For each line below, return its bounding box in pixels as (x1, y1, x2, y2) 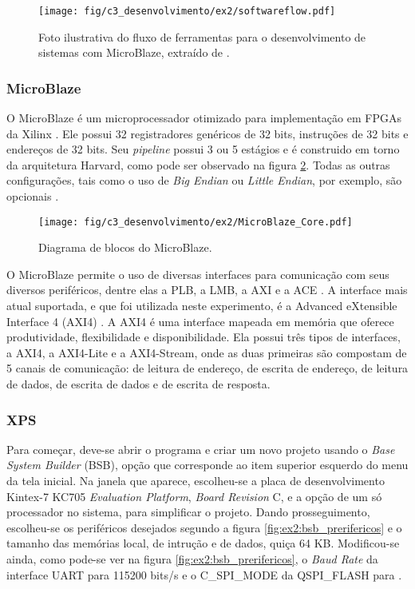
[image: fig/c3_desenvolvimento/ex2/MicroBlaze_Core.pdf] (38, 216, 353, 228)
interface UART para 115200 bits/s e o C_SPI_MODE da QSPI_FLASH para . (6, 566, 402, 583)
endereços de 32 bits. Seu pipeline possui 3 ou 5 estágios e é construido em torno (6, 141, 400, 157)
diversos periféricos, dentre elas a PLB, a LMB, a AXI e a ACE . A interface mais (6, 281, 408, 298)
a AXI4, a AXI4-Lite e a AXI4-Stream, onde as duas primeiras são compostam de (6, 344, 407, 360)
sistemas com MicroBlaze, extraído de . (38, 44, 230, 61)
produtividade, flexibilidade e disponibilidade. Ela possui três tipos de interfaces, (6, 328, 401, 345)
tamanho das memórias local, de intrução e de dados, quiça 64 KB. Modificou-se (6, 535, 400, 551)
